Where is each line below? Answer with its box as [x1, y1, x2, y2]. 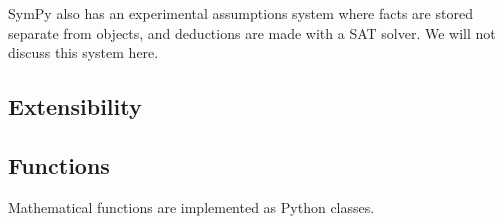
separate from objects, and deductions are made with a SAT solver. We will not [8, 22, 496, 43]
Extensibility [8, 91, 142, 122]
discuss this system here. [8, 42, 159, 63]
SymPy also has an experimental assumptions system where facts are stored [8, 3, 473, 23]
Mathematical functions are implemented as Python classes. [8, 196, 375, 217]
